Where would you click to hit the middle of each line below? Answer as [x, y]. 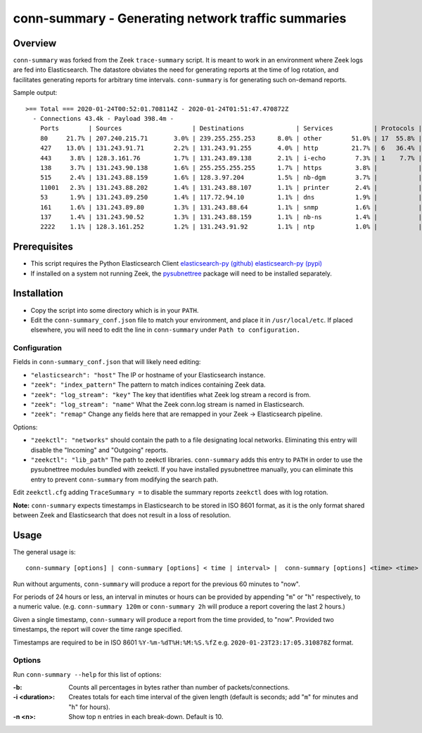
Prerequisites [43, 247]
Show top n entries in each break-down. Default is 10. [146, 717]
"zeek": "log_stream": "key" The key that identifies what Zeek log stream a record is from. [171, 394]
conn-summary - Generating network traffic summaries [180, 18]
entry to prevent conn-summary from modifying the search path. [124, 479]
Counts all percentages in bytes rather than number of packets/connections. [179, 687]
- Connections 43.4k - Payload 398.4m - [103, 119]
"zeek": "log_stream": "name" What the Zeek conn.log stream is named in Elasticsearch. [168, 404]
